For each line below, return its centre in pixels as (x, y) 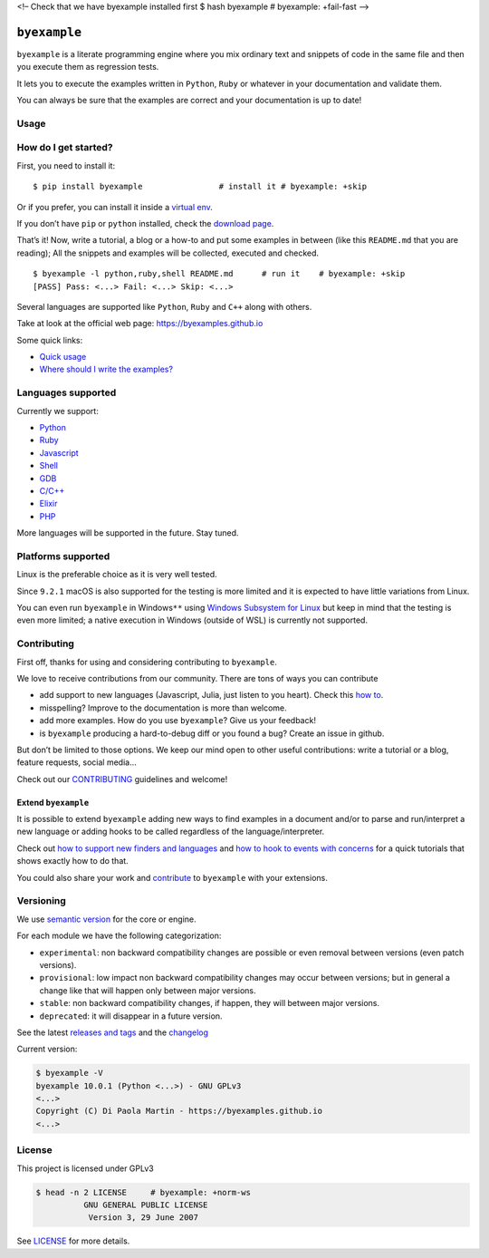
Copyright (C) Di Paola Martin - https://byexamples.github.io (179, 1111)
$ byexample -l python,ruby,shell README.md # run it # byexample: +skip (219, 274)
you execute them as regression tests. (88, 67)
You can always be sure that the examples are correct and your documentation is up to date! (189, 101)
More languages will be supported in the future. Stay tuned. (128, 533)
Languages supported (67, 392)
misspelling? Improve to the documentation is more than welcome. (163, 708)
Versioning (42, 901)
